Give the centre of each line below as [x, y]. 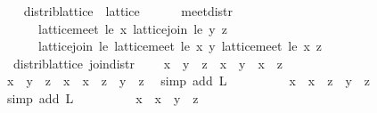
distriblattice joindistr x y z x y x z [148, 63]
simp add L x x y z [102, 97]
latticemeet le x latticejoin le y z [132, 28]
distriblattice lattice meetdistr [128, 11]
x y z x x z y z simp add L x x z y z [188, 81]
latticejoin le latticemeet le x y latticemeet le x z [180, 46]
